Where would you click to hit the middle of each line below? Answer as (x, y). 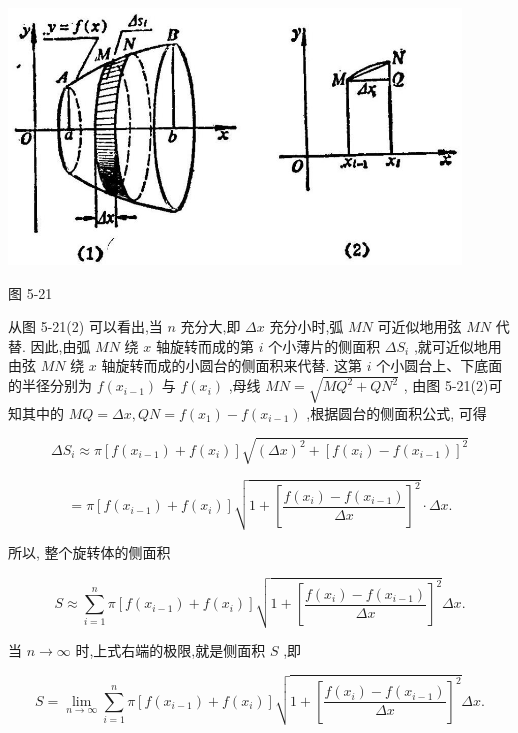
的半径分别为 (50, 385)
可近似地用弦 (419, 326)
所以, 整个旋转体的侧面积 (89, 551)
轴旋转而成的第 (204, 345)
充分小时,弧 (306, 326)
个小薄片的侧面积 (324, 345)
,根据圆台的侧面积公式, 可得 (396, 412)
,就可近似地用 (457, 345)
